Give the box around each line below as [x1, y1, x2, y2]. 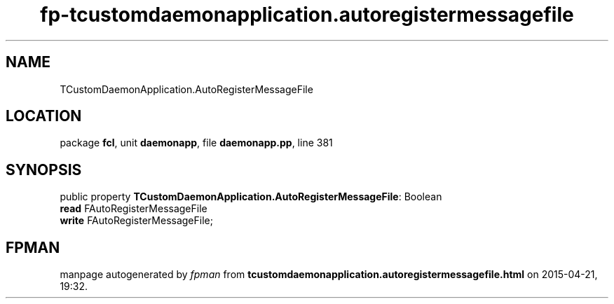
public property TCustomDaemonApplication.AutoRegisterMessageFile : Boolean [60, 191, 442, 203]
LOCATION [6, 107, 82, 125]
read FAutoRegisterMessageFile [60, 202, 207, 215]
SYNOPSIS [6, 160, 82, 179]
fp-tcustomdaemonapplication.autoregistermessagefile [40, 3, 574, 27]
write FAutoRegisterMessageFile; [60, 214, 213, 227]
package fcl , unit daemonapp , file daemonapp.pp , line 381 [60, 137, 333, 149]
